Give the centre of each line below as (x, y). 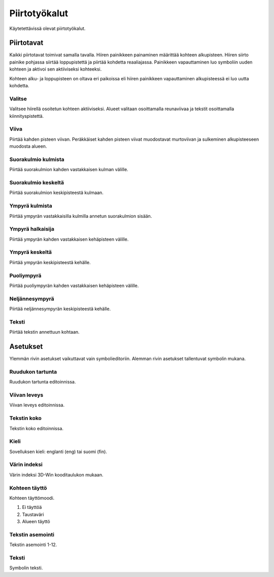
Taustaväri (33, 514)
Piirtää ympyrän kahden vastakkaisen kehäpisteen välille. (69, 239)
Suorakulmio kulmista (37, 159)
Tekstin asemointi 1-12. (33, 545)
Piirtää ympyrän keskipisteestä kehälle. (50, 262)
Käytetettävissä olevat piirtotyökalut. (47, 28)
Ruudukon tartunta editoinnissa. (43, 382)
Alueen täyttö (36, 522)
